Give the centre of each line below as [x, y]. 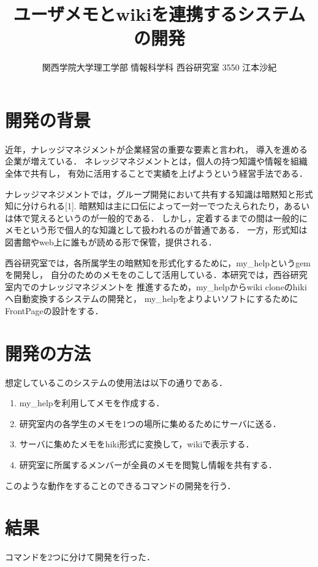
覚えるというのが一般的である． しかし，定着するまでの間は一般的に [169, 218]
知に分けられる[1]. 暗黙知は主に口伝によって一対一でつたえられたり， [145, 206]
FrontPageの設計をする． [54, 310]
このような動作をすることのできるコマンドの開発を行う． [120, 485]
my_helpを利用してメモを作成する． [92, 403]
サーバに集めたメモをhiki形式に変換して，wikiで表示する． [137, 444]
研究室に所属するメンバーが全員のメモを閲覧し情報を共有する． [148, 465]
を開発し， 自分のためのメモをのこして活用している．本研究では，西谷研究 [156, 275]
